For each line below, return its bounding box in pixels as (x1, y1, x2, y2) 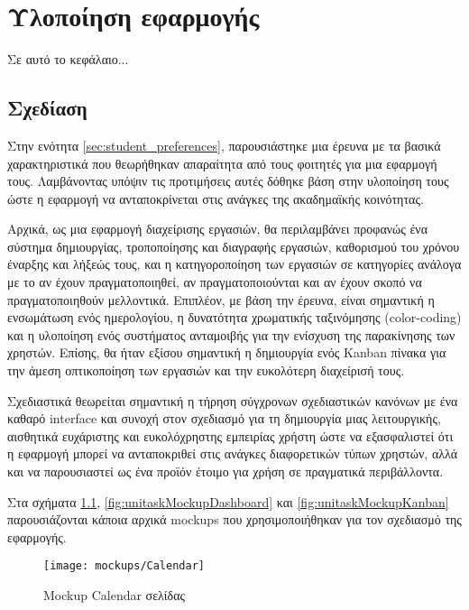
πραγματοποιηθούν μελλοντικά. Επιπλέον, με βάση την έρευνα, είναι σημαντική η (7, 290, 435, 309)
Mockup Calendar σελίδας (43, 586, 186, 605)
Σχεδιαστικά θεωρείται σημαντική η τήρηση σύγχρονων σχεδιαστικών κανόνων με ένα (7, 391, 458, 410)
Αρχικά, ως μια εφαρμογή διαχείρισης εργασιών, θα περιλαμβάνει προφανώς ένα (7, 219, 428, 238)
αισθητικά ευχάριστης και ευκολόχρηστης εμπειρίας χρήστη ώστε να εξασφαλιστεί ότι (7, 426, 454, 445)
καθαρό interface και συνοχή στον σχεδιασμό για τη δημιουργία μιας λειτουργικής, (7, 409, 441, 428)
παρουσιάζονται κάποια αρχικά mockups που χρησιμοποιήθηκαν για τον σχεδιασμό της (7, 510, 462, 529)
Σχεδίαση (7, 94, 87, 122)
